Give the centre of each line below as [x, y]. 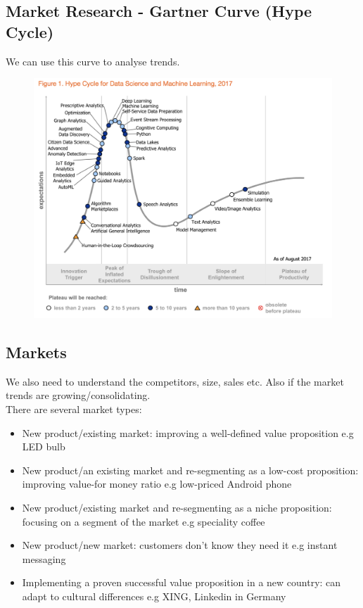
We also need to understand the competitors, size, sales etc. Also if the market [175, 381]
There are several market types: [74, 408]
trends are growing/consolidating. [78, 395]
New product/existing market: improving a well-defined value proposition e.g [188, 432]
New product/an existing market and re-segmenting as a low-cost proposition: [190, 470]
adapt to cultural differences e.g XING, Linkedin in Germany [154, 596]
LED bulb [44, 446]
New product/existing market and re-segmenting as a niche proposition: [177, 507]
